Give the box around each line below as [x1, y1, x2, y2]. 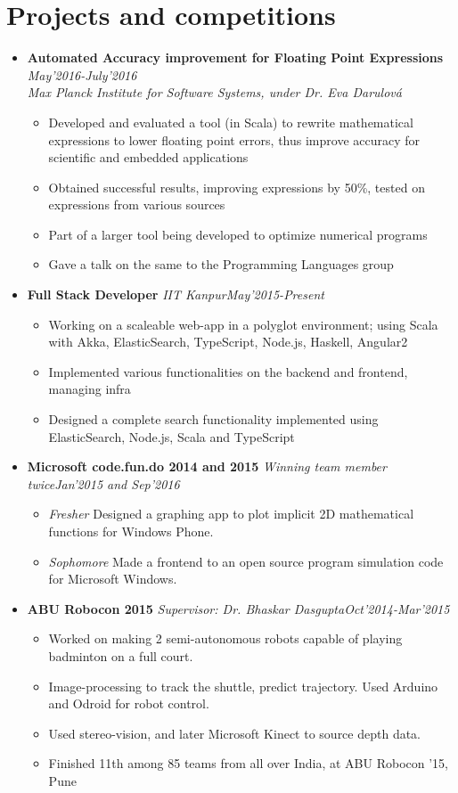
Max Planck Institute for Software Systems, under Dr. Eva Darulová [27, 83, 402, 102]
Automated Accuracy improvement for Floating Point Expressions [27, 48, 444, 67]
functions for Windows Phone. [48, 522, 214, 540]
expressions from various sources [48, 195, 225, 214]
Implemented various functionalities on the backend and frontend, [48, 362, 408, 380]
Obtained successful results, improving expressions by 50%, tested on [48, 177, 425, 196]
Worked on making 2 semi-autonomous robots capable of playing [48, 629, 403, 648]
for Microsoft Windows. [48, 569, 177, 588]
